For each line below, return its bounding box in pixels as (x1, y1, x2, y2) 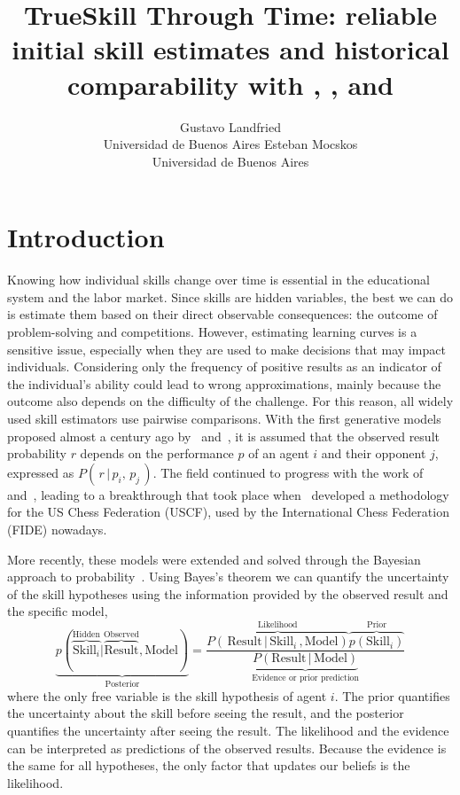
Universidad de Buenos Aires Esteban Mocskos (103, 135, 358, 153)
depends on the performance (80, 444, 234, 463)
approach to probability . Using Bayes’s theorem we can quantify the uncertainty (7, 567, 449, 586)
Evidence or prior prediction (252, 674, 359, 683)
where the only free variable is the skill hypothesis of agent (7, 686, 327, 705)
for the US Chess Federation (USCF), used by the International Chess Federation (7, 503, 449, 521)
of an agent (248, 444, 309, 463)
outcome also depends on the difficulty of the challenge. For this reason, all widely (7, 392, 454, 410)
